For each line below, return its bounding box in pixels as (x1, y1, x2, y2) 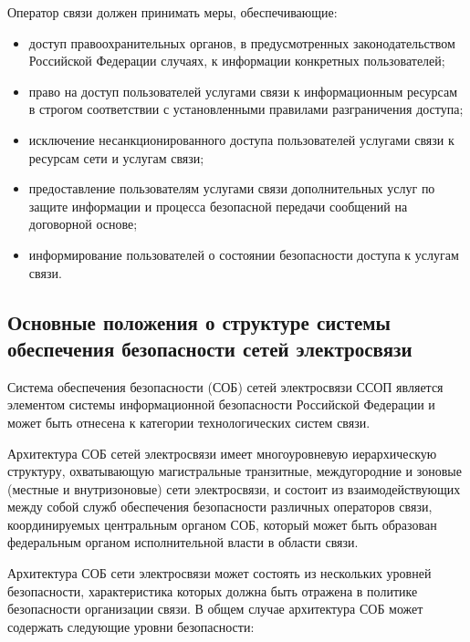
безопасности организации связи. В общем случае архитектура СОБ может (7, 599, 423, 618)
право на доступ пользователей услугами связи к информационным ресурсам (28, 81, 458, 100)
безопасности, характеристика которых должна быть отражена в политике (7, 581, 418, 600)
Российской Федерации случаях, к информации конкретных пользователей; (28, 51, 445, 70)
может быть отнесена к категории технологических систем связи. (7, 412, 371, 431)
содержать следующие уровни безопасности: (7, 616, 255, 636)
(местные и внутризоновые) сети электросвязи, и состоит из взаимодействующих (7, 479, 461, 498)
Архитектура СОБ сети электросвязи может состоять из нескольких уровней (7, 564, 432, 583)
